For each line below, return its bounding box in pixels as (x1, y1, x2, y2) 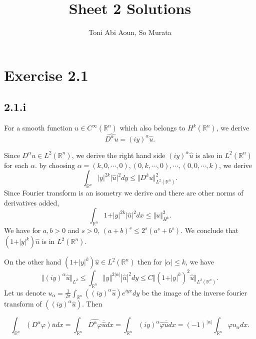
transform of (4, 298, 42, 309)
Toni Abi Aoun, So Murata (88, 27, 171, 37)
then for (137, 256, 162, 267)
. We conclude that (180, 225, 238, 235)
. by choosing (34, 159, 75, 170)
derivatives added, (4, 197, 59, 207)
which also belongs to (119, 122, 185, 133)
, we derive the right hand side (71, 149, 165, 160)
